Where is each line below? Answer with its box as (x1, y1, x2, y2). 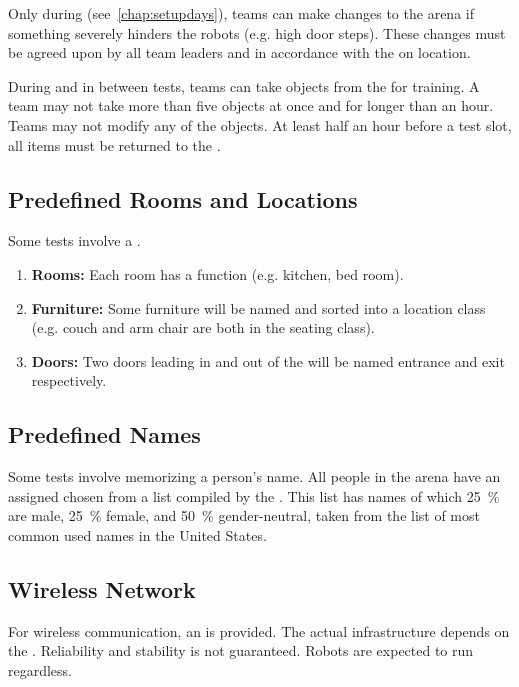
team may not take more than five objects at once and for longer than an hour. (8, 95, 494, 116)
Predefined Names (8, 419, 201, 450)
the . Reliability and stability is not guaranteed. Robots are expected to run (8, 640, 474, 661)
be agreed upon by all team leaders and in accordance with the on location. (8, 42, 471, 63)
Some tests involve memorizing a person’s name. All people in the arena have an (8, 466, 501, 487)
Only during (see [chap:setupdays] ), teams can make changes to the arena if (8, 3, 474, 23)
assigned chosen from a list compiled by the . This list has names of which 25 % (8, 485, 500, 506)
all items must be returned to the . (8, 134, 221, 155)
